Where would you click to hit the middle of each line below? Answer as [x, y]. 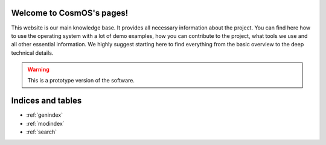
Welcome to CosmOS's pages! [70, 13]
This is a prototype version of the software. [81, 81]
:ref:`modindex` [45, 123]
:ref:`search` [42, 132]
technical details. [32, 53]
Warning [38, 70]
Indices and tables [46, 101]
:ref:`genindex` [45, 115]
